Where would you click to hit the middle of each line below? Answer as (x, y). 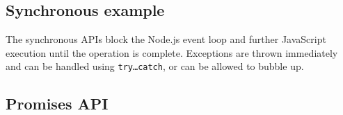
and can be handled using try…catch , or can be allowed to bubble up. (155, 66)
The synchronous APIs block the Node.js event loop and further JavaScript (166, 39)
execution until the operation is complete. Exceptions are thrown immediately (172, 52)
